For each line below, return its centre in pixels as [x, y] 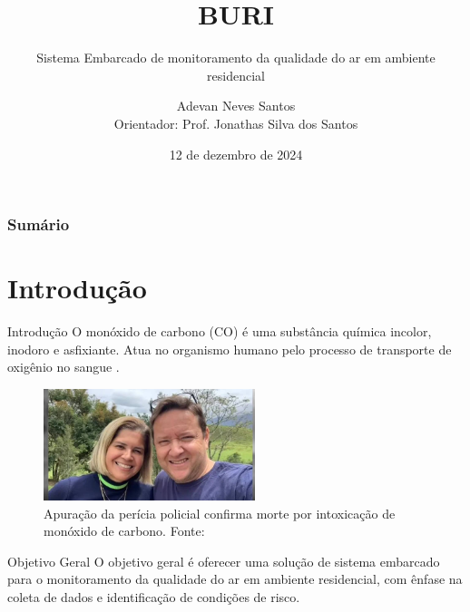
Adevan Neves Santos [236, 106]
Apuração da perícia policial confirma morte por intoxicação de [220, 513]
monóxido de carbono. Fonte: [124, 531]
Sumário [39, 224]
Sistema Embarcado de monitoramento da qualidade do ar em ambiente [236, 58]
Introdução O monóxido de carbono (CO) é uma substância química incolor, [220, 331]
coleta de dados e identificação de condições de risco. [154, 596]
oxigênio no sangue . [64, 367]
